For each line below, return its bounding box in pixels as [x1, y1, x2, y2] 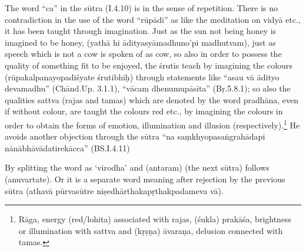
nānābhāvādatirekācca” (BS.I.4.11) [5, 141, 130, 154]
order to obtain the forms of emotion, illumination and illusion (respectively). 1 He [5, 117, 300, 131]
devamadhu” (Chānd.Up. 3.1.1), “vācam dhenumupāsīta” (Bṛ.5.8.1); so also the [5, 82, 291, 94]
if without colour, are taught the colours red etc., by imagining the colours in [5, 105, 283, 117]
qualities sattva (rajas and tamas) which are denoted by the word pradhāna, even [5, 93, 299, 106]
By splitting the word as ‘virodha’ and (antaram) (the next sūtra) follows [5, 161, 270, 174]
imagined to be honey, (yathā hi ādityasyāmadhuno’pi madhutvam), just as [5, 36, 276, 48]
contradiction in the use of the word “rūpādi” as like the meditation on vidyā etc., [5, 13, 301, 25]
